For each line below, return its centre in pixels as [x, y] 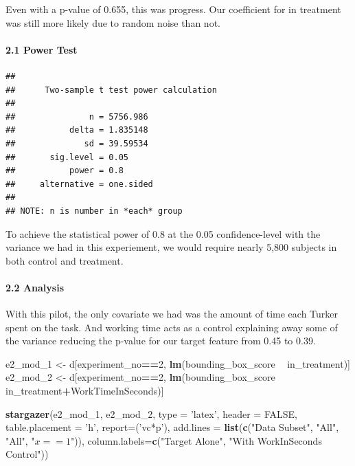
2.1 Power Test [42, 49]
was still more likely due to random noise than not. [113, 22]
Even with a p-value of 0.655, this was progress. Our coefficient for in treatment [173, 9]
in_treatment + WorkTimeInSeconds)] [85, 391]
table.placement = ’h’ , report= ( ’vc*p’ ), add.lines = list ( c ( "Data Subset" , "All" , [172, 427]
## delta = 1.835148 [77, 130]
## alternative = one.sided [79, 184]
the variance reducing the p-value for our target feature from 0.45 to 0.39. [161, 341]
